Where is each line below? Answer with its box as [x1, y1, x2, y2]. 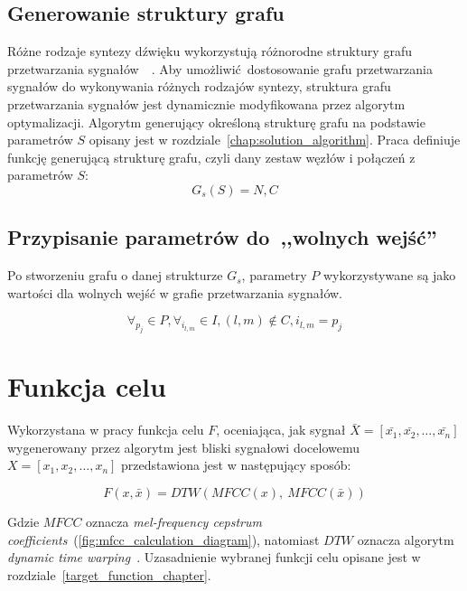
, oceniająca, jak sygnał [216, 420, 346, 439]
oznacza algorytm [357, 530, 454, 549]
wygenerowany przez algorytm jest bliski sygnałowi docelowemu [7, 437, 360, 456]
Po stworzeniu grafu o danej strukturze [7, 266, 223, 285]
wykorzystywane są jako [322, 266, 456, 285]
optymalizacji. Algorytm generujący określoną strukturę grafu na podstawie [7, 112, 425, 131]
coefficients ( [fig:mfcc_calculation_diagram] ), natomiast [7, 530, 320, 549]
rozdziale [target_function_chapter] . [7, 565, 211, 584]
